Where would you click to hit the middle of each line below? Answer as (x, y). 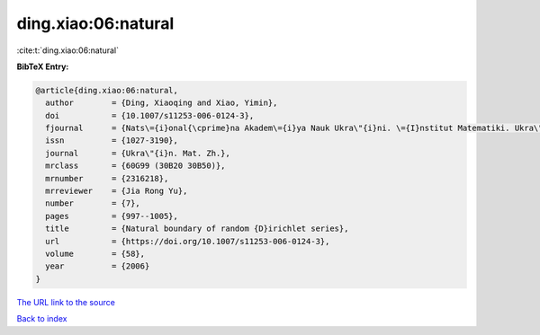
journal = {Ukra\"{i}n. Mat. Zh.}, (138, 153)
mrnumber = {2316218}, (107, 178)
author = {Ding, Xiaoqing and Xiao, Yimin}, (162, 103)
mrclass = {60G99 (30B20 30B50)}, (135, 166)
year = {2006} (98, 266)
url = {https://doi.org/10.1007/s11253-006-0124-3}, (188, 241)
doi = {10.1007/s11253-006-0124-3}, (150, 115)
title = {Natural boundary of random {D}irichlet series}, (197, 229)
